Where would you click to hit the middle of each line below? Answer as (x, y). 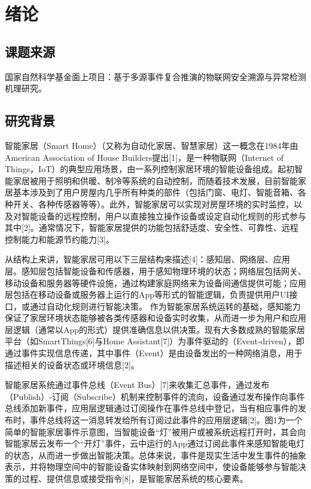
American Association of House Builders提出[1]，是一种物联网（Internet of (144, 157)
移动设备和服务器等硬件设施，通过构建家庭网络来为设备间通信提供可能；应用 (155, 282)
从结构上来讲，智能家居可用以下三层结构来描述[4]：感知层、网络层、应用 (147, 259)
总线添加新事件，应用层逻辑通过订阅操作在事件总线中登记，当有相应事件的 (151, 408)
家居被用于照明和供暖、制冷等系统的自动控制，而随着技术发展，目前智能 (155, 180)
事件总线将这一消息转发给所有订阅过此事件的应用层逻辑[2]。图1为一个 (166, 420)
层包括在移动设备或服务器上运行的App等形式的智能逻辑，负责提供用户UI (147, 294)
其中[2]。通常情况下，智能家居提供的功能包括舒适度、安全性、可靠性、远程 (152, 227)
